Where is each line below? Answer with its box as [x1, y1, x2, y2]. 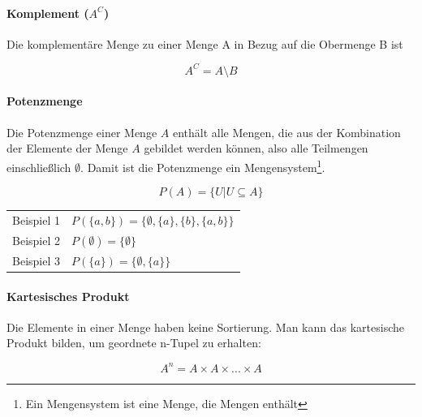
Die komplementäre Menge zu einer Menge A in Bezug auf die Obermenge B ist [6, 35, 403, 52]
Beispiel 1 [12, 211, 60, 228]
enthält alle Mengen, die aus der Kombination [172, 123, 401, 140]
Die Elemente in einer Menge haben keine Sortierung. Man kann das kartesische [6, 318, 404, 335]
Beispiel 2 [12, 231, 60, 248]
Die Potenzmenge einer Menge [6, 123, 157, 140]
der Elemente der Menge [6, 140, 128, 157]
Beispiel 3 [12, 251, 60, 269]
